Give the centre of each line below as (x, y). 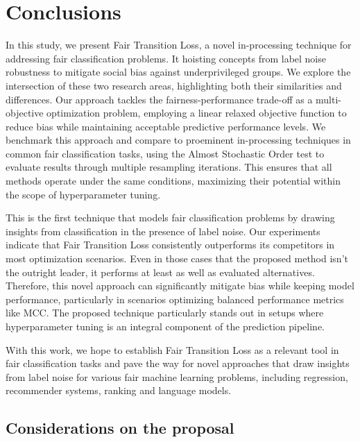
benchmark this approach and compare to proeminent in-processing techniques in (178, 140)
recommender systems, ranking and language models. (119, 390)
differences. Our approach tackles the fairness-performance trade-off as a (159, 99)
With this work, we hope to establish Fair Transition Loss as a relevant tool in (172, 349)
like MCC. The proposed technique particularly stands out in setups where (165, 313)
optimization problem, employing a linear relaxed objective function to (197, 113)
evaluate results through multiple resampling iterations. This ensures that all (169, 167)
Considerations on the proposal (120, 428)
